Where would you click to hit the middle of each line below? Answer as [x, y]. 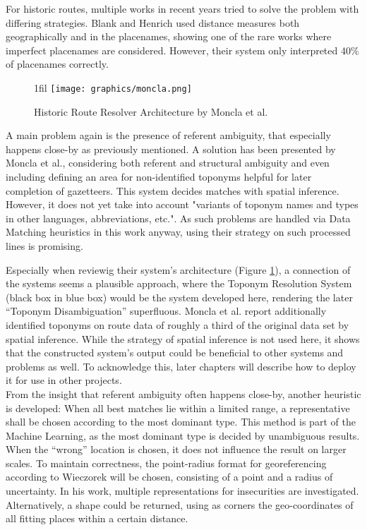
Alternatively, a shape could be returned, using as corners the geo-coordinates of [180, 504]
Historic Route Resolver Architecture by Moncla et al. [151, 111]
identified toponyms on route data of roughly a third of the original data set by [178, 324]
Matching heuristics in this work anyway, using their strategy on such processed [178, 232]
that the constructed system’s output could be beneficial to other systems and [175, 353]
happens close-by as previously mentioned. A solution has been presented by [171, 149]
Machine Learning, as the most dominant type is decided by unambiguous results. [183, 435]
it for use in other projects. [64, 380]
